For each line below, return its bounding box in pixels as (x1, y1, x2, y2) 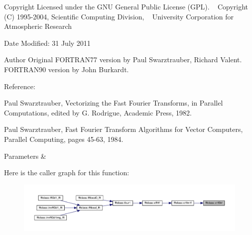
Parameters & (4, 150, 46, 161)
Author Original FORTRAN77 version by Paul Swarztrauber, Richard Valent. (4, 54, 242, 65)
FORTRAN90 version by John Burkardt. (4, 64, 129, 74)
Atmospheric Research (4, 21, 72, 31)
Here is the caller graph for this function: (4, 167, 129, 178)
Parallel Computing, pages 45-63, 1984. (4, 133, 124, 144)
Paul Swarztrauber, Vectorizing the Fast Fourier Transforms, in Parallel (4, 98, 223, 108)
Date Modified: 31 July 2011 (4, 37, 91, 48)
